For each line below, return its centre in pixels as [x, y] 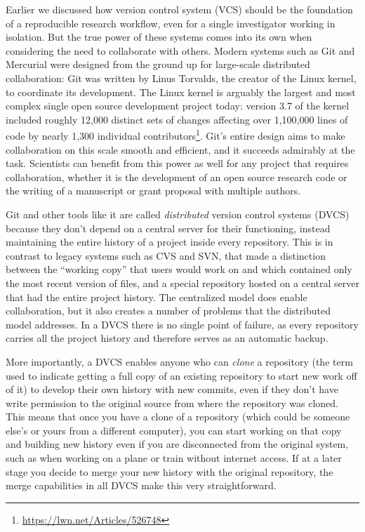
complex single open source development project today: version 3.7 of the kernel [178, 106]
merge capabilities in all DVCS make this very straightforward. [141, 485]
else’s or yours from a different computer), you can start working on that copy [174, 430]
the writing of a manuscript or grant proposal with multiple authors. [153, 191]
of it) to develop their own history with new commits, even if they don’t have [172, 389]
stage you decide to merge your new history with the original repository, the [170, 471]
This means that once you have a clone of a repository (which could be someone [178, 417]
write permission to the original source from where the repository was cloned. [172, 403]
